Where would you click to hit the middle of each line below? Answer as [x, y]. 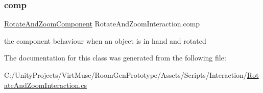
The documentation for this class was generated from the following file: [115, 58]
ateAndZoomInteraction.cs [45, 85]
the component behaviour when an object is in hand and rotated [105, 40]
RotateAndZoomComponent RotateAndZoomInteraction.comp [102, 24]
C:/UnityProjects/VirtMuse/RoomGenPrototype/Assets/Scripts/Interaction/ [126, 75]
